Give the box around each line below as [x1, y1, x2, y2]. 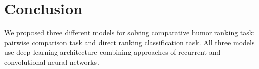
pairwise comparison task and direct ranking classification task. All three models [4, 37, 255, 47]
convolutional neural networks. [4, 56, 99, 67]
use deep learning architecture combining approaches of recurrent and [4, 47, 221, 57]
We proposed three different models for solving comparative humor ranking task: [4, 27, 255, 38]
